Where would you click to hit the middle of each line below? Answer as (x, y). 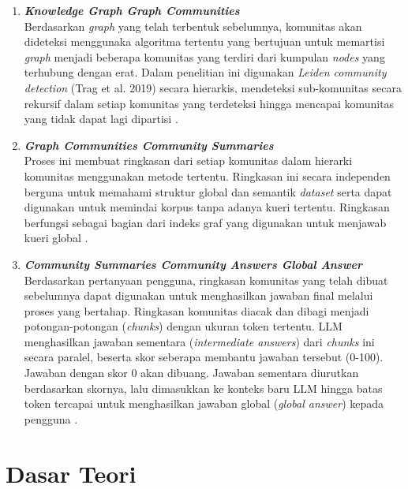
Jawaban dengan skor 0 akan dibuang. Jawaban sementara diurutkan (191, 373)
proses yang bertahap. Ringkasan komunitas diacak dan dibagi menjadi (197, 310)
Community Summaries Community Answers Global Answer (193, 264)
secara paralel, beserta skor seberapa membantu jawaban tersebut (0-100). (204, 357)
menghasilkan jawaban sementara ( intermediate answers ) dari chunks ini (199, 341)
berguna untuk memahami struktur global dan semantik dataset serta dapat (208, 191)
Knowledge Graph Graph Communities (132, 10)
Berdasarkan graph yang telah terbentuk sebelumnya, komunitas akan (193, 26)
